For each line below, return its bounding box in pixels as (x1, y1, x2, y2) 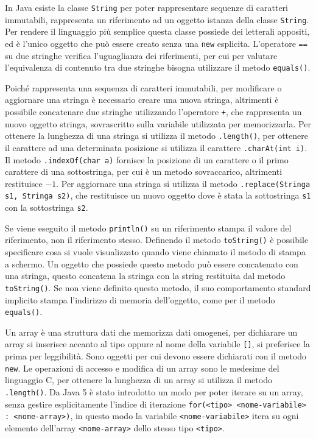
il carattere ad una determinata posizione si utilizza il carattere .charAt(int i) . (5, 141, 307, 154)
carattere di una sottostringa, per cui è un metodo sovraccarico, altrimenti (5, 165, 283, 178)
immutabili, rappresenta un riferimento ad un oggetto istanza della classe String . (5, 13, 309, 26)
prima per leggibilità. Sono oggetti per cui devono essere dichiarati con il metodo (5, 350, 307, 362)
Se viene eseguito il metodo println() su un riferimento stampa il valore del (5, 221, 292, 234)
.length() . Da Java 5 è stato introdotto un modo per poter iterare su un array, (5, 385, 303, 398)
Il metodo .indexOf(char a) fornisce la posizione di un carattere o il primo (5, 153, 289, 166)
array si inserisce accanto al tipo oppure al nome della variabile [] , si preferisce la (5, 337, 311, 350)
